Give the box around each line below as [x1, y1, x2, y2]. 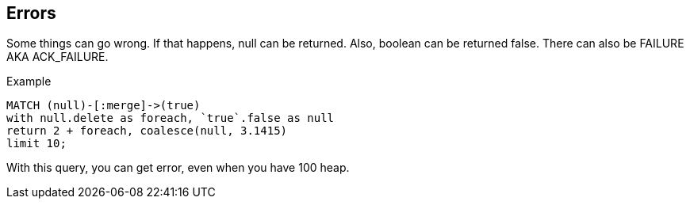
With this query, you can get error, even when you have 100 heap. [6, 161, 350, 175]
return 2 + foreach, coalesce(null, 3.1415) [6, 124, 288, 138]
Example [6, 74, 52, 89]
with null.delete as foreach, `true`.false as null [6, 112, 335, 125]
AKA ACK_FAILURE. [6, 50, 109, 64]
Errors [6, 3, 56, 23]
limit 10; [6, 137, 67, 150]
